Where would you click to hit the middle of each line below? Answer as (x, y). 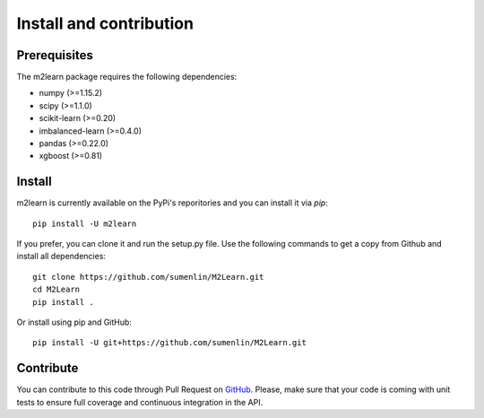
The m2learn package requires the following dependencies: (127, 77)
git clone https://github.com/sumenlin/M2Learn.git (148, 277)
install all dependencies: (61, 257)
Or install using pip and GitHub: (74, 322)
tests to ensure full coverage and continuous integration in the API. (140, 402)
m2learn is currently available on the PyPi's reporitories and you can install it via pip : (173, 203)
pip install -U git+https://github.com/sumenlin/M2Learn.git (169, 343)
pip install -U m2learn (85, 223)
